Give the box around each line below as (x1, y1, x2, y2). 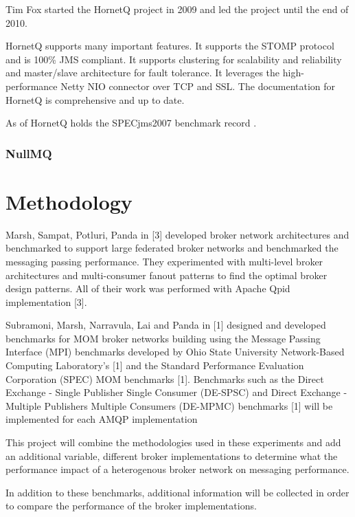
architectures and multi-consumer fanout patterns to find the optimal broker (5, 267, 328, 282)
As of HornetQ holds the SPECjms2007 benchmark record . (5, 115, 257, 130)
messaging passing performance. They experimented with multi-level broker (5, 254, 323, 268)
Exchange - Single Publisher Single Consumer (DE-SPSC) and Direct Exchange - (5, 385, 347, 399)
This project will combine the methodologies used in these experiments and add (5, 435, 341, 450)
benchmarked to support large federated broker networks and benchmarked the (5, 241, 339, 255)
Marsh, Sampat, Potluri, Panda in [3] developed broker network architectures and (5, 227, 350, 241)
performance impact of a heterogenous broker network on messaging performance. (5, 462, 350, 476)
